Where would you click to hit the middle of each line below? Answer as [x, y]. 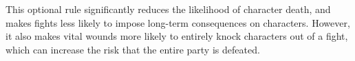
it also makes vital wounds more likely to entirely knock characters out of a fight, [177, 36]
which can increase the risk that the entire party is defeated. [133, 49]
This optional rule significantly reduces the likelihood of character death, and [168, 9]
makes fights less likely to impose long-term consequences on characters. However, [178, 22]
